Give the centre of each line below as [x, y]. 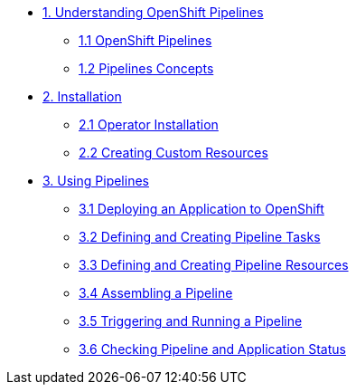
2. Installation [82, 96]
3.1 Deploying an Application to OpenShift [201, 209]
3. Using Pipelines [96, 181]
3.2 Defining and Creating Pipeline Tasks [200, 237]
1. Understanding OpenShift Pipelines [153, 12]
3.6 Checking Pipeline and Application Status [212, 349]
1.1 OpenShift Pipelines [145, 40]
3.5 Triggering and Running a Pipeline [191, 321]
